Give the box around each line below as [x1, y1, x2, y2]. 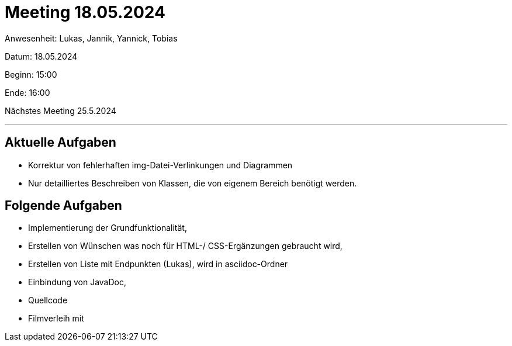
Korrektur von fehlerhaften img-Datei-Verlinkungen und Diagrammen [28, 160, 293, 170]
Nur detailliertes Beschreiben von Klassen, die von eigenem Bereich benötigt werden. [28, 178, 357, 188]
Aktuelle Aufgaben [5, 135, 116, 150]
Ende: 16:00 [5, 87, 50, 98]
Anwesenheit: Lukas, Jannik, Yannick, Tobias [5, 33, 178, 43]
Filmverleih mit [28, 313, 84, 324]
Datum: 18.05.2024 [5, 51, 78, 61]
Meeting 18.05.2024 [5, 2, 165, 22]
